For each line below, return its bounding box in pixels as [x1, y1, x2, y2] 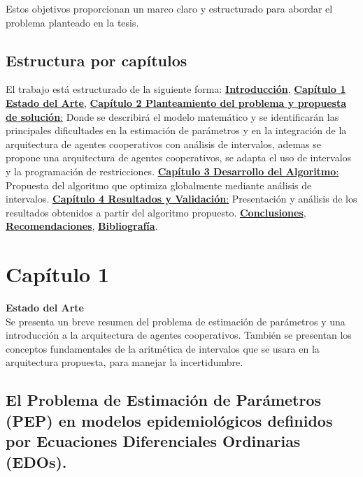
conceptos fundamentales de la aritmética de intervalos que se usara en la [6, 341, 320, 355]
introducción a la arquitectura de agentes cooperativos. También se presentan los [6, 328, 352, 342]
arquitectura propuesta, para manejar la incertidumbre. [6, 355, 243, 369]
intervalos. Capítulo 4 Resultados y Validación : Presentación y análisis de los [6, 191, 357, 206]
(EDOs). [6, 450, 67, 472]
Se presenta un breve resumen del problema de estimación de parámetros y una [6, 314, 346, 328]
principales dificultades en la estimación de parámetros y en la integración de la [6, 123, 347, 138]
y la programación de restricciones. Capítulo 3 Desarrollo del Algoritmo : [6, 163, 339, 178]
